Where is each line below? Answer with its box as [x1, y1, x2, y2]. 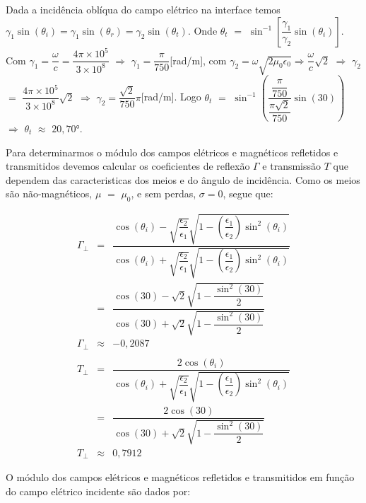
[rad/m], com [170, 52, 227, 67]
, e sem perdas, [131, 186, 196, 201]
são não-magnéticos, [6, 186, 93, 201]
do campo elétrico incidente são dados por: [6, 483, 191, 498]
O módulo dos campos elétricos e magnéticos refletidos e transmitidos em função [6, 470, 355, 485]
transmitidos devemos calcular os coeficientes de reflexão [6, 158, 250, 173]
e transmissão [262, 158, 321, 173]
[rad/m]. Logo [141, 89, 201, 104]
